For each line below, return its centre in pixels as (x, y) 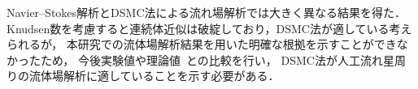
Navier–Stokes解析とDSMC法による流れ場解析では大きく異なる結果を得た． (207, 12)
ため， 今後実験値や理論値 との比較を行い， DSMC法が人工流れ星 (217, 59)
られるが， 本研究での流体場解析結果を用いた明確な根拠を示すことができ (202, 44)
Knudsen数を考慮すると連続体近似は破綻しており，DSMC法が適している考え (209, 28)
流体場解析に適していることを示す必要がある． (154, 76)
